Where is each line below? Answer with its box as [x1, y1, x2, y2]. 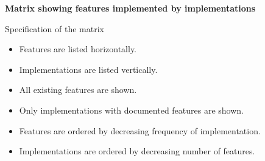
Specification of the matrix [5, 22, 105, 35]
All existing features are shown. [19, 83, 137, 96]
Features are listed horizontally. [19, 43, 137, 55]
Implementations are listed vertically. [19, 63, 158, 75]
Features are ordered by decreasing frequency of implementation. [19, 124, 261, 137]
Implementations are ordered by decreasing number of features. [19, 145, 255, 157]
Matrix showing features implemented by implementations [5, 2, 256, 14]
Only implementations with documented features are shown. [19, 103, 244, 116]
